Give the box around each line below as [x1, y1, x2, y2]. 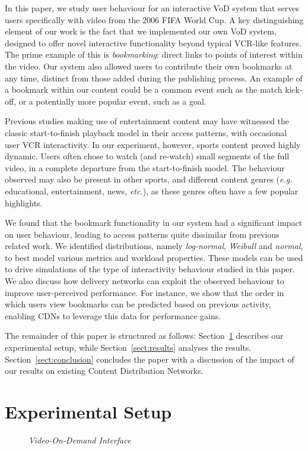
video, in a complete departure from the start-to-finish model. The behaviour [5, 161, 285, 174]
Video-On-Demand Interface [28, 433, 131, 446]
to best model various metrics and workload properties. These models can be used [5, 251, 303, 263]
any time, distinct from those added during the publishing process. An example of [5, 71, 303, 84]
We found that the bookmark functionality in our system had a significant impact [5, 216, 303, 229]
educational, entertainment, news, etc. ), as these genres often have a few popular [5, 184, 299, 197]
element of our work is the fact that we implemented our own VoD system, [5, 25, 277, 37]
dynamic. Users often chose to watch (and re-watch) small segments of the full [5, 150, 290, 162]
